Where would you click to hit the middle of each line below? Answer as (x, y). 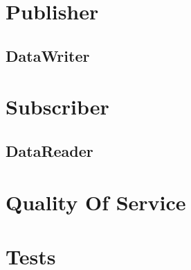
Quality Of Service (96, 202)
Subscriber (57, 107)
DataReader (49, 150)
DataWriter (48, 55)
